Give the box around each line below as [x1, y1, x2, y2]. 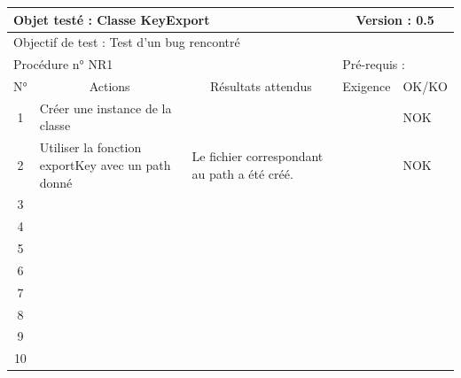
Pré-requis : [342, 55, 405, 73]
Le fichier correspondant [191, 147, 324, 166]
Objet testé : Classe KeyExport [13, 10, 210, 28]
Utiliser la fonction [39, 138, 142, 157]
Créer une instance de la [39, 98, 172, 117]
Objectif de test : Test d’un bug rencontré [13, 33, 240, 51]
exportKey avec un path [39, 155, 171, 174]
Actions [89, 77, 130, 96]
